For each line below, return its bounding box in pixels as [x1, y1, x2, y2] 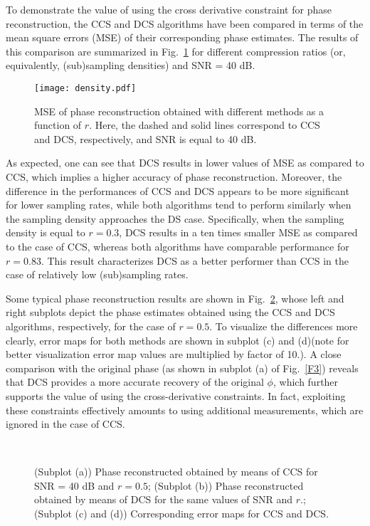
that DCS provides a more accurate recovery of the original [6, 374, 264, 389]
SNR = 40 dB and [34, 478, 115, 493]
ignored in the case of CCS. [6, 416, 125, 431]
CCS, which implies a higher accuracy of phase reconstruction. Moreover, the [6, 169, 342, 184]
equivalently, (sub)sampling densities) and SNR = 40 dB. [6, 58, 255, 73]
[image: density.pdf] [34, 83, 137, 93]
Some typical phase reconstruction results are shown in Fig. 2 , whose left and [6, 290, 344, 305]
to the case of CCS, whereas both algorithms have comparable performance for [6, 238, 349, 253]
